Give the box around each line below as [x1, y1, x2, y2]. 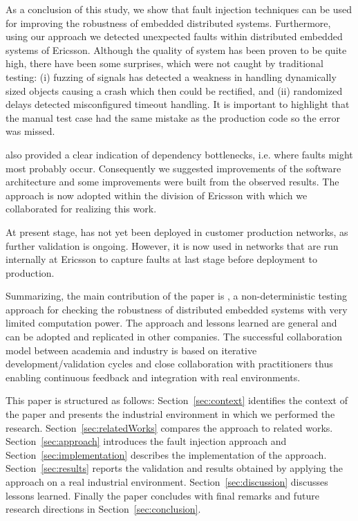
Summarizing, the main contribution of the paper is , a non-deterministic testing [6, 289, 347, 303]
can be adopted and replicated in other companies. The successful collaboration [6, 329, 342, 344]
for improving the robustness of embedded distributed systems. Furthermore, [6, 15, 331, 30]
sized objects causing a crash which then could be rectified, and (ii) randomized [6, 83, 343, 98]
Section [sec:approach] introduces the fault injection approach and [6, 434, 287, 448]
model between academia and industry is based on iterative [6, 342, 257, 357]
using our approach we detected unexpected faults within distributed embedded [6, 29, 343, 44]
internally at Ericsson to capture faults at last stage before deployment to [6, 252, 318, 266]
